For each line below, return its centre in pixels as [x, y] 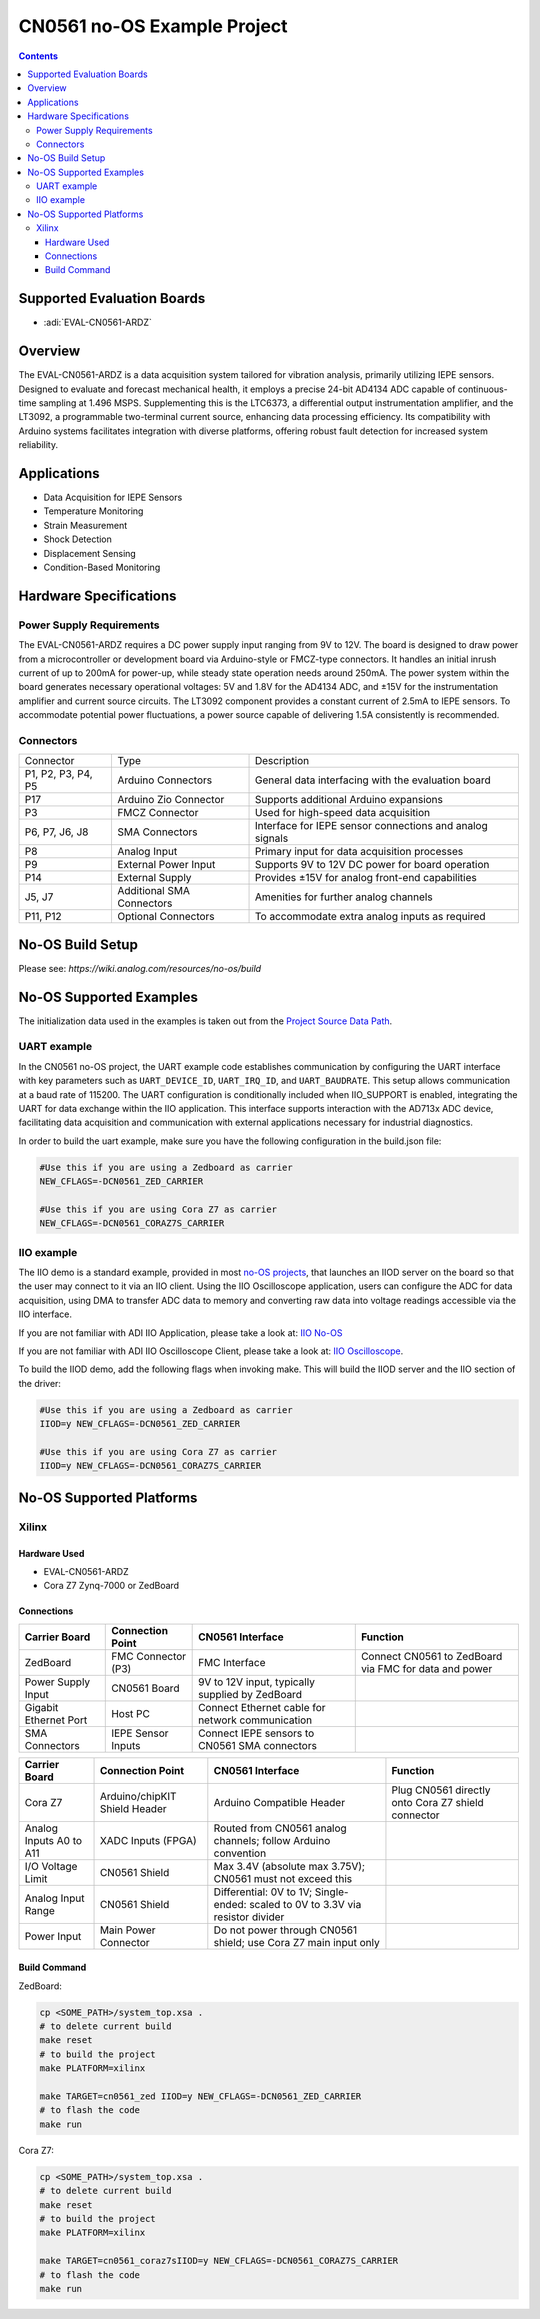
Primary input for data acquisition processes [359, 852]
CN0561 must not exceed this [283, 1878]
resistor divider [249, 1917]
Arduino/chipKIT [138, 1796]
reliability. [38, 445]
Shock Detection [77, 539]
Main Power [127, 1930]
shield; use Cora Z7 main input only [296, 1942]
